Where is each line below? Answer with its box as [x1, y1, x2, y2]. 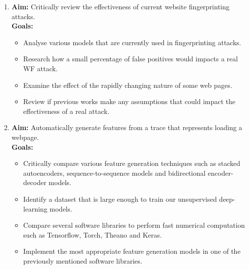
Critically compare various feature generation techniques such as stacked [23, 158, 241, 168]
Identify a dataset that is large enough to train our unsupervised [23, 193, 217, 204]
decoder [23, 177, 46, 188]
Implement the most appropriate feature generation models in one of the [23, 246, 241, 256]
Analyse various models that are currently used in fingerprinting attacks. [23, 37, 241, 47]
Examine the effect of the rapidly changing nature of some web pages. [23, 80, 232, 90]
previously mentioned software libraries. [23, 255, 142, 266]
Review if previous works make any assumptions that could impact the [23, 96, 236, 107]
